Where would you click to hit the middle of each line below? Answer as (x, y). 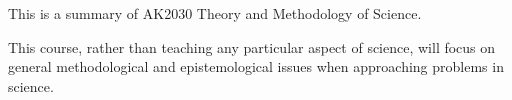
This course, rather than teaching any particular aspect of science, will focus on (252, 46)
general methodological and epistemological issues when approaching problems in (256, 66)
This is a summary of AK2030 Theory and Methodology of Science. (215, 13)
